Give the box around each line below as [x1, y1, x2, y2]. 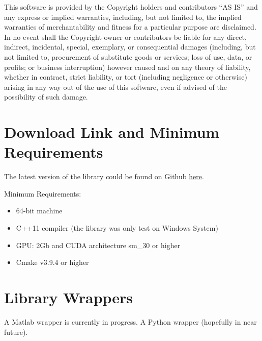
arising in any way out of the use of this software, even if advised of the [4, 81, 227, 92]
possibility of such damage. [4, 91, 88, 102]
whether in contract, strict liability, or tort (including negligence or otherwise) [4, 71, 248, 82]
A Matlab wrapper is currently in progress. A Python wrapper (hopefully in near [4, 316, 257, 327]
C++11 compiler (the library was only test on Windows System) [16, 223, 218, 233]
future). [4, 326, 28, 337]
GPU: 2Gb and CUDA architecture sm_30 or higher [16, 239, 181, 250]
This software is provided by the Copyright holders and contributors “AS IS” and [4, 2, 258, 12]
